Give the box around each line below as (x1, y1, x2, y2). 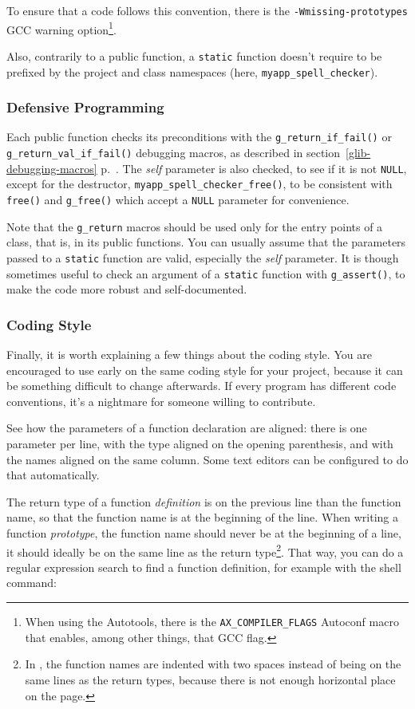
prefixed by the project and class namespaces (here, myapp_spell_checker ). (6, 63, 378, 80)
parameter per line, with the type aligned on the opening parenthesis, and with (6, 435, 393, 452)
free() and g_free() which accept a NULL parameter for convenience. (6, 191, 350, 208)
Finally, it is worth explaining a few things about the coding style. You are (6, 346, 372, 363)
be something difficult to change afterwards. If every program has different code (6, 377, 397, 394)
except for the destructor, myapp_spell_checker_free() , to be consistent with (6, 175, 393, 192)
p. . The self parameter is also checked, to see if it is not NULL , (101, 160, 407, 176)
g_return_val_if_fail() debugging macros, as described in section (6, 144, 341, 161)
